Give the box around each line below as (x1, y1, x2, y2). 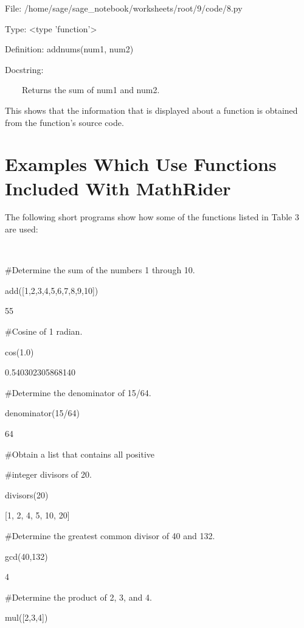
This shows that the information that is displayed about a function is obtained (5, 103, 298, 116)
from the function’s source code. (5, 116, 124, 128)
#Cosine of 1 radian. (5, 325, 83, 338)
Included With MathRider (5, 175, 231, 200)
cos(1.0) (5, 345, 34, 358)
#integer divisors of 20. (5, 468, 92, 481)
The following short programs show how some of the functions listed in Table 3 (5, 211, 299, 223)
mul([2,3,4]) (5, 611, 48, 624)
